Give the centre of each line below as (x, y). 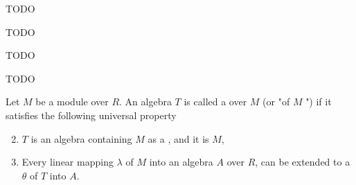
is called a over (215, 102)
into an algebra (181, 162)
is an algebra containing (81, 138)
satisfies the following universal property (91, 115)
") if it (319, 102)
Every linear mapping (68, 162)
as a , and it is (178, 138)
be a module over (72, 102)
